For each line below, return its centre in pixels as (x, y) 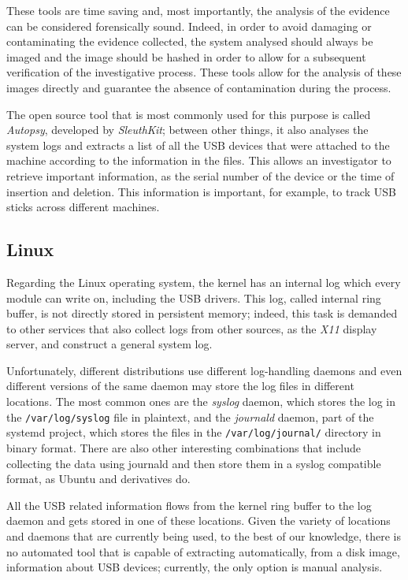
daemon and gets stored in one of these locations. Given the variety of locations (198, 521)
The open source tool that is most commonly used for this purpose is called (189, 114)
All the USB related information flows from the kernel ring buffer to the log (189, 505)
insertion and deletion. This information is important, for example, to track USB (201, 191)
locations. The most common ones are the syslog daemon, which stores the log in (201, 402)
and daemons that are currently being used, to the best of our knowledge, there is (204, 535)
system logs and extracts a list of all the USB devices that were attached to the (198, 145)
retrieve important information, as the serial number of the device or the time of (200, 175)
